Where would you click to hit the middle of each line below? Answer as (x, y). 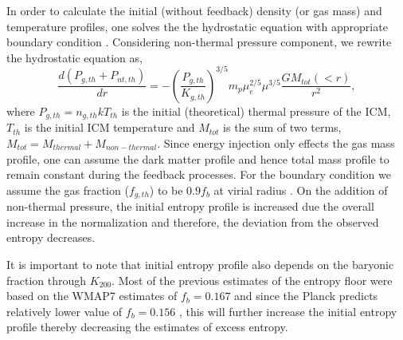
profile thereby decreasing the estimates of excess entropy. (147, 327)
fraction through (47, 280)
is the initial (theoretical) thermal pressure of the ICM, (256, 111)
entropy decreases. (51, 237)
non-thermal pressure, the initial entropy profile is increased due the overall (190, 206)
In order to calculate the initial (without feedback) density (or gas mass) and (194, 10)
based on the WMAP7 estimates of (92, 296)
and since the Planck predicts (306, 296)
